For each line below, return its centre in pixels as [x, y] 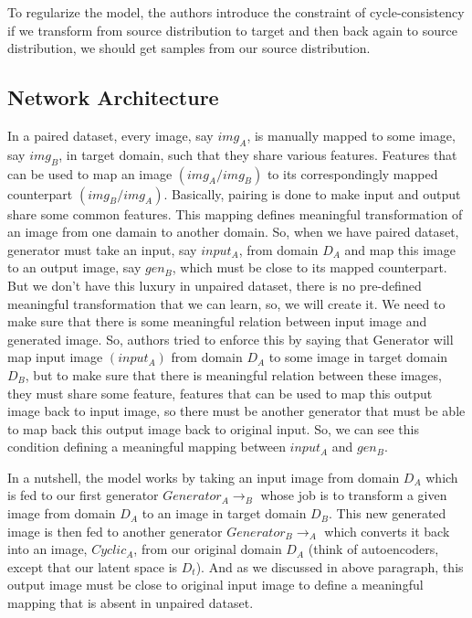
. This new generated [387, 513]
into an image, [47, 549]
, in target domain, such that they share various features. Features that [258, 154]
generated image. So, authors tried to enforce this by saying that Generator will [231, 339]
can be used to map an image [90, 173]
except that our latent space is [93, 566]
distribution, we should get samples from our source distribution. [189, 48]
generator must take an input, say [102, 249]
